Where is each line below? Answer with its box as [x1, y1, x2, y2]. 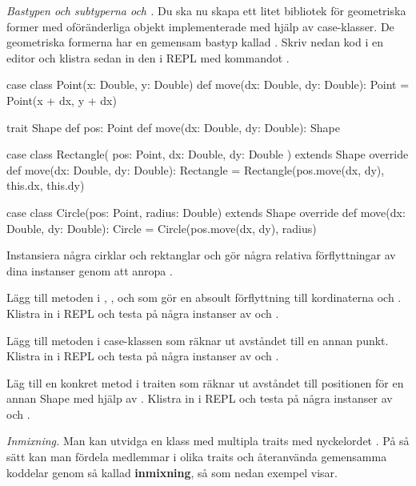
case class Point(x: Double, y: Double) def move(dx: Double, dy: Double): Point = [6, 76, 410, 93]
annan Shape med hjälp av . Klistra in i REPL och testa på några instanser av [6, 390, 393, 407]
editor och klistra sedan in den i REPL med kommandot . [6, 49, 290, 66]
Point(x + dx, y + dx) [6, 91, 117, 108]
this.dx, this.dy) [6, 177, 85, 194]
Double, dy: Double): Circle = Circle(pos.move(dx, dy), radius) [6, 219, 317, 236]
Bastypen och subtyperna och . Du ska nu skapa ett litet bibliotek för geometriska [6, 2, 406, 18]
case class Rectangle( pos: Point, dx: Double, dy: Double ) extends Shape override [6, 146, 409, 163]
